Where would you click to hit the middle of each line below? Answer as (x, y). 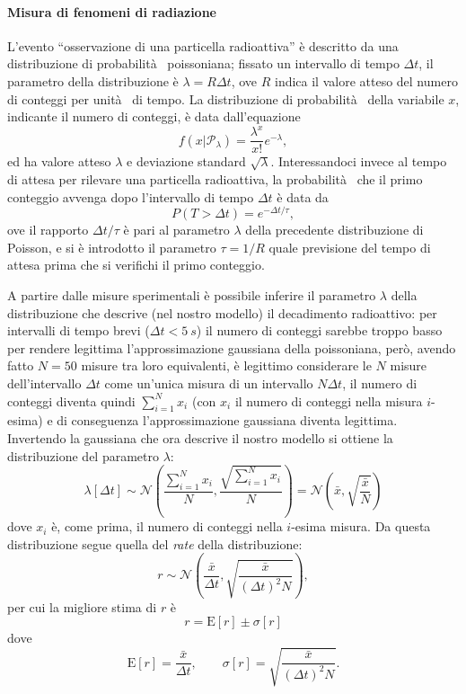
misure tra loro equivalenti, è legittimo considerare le (226, 365)
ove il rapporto (48, 230)
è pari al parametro (176, 230)
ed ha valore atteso (59, 161)
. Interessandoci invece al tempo (359, 161)
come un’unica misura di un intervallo (209, 383)
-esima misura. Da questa (361, 526)
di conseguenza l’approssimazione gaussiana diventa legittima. (227, 420)
